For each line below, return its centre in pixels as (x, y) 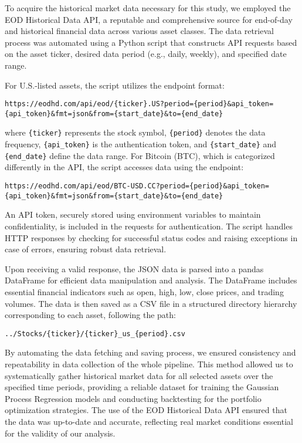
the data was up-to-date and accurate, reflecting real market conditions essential (149, 421)
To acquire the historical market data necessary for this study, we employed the (148, 8)
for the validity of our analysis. (60, 433)
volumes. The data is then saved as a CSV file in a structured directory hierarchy (151, 303)
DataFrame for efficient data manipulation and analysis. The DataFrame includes (151, 280)
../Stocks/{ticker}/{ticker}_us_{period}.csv (95, 334)
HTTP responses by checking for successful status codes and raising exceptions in (151, 237)
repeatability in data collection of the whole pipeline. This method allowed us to (149, 363)
